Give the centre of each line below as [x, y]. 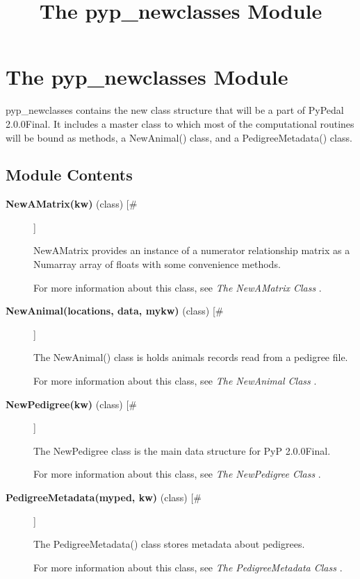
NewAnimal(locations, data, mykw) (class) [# [115, 311]
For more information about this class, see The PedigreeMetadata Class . [188, 567]
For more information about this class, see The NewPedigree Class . [177, 474]
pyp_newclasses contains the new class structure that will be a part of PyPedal [175, 110]
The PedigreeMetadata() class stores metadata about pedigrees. [169, 544]
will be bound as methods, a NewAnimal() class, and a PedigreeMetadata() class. [179, 137]
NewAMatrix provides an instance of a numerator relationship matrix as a [192, 250]
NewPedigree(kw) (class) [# [71, 404]
